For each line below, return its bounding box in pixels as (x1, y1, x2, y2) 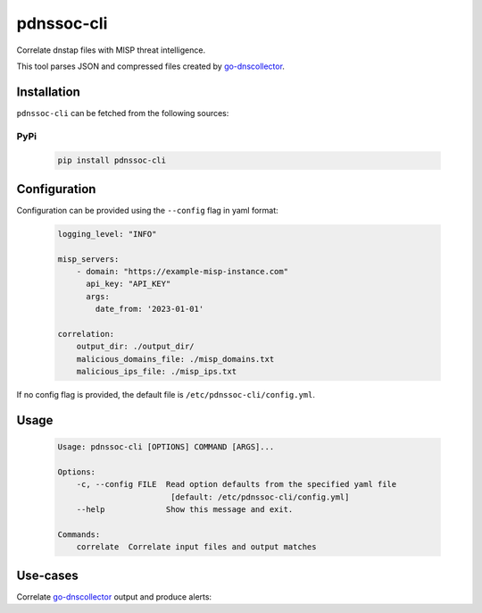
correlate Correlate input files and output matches (76, 542, 317, 552)
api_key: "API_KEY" (86, 279, 171, 290)
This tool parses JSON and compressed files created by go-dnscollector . (16, 61, 286, 71)
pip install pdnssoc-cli (57, 155, 167, 165)
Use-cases (16, 567, 79, 583)
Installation (16, 84, 80, 99)
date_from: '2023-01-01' (95, 304, 204, 315)
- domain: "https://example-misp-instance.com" (76, 266, 289, 277)
